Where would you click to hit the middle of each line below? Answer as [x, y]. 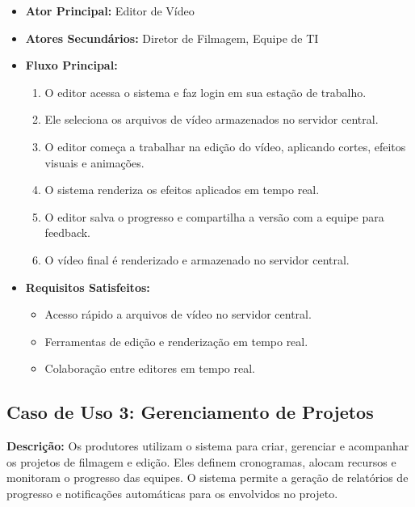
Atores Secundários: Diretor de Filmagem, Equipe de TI [172, 38]
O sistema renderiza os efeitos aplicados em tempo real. [182, 190]
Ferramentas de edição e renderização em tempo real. [176, 341]
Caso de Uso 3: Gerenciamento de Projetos [190, 412]
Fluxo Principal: [71, 65]
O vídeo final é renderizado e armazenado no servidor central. [197, 259]
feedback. [67, 232]
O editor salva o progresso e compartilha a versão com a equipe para [214, 216]
